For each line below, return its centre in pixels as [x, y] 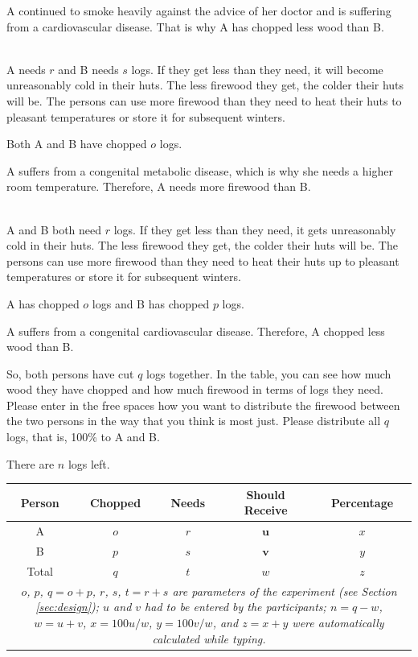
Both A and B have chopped [77, 144]
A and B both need [54, 229]
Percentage [363, 502]
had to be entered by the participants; [236, 607]
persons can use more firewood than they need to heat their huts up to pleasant [203, 260]
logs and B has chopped [151, 303]
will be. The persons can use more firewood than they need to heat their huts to [204, 100]
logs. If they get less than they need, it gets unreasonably [255, 229]
